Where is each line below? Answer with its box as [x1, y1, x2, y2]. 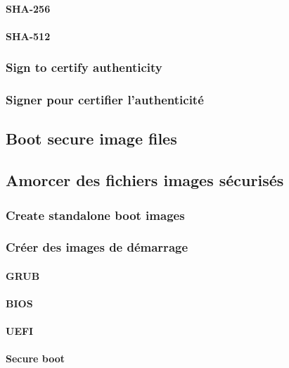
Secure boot [6, 351, 65, 366]
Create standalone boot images [6, 206, 185, 223]
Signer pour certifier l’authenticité [6, 91, 204, 109]
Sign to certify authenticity [6, 59, 162, 76]
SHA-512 [6, 28, 51, 43]
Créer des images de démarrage [6, 238, 188, 256]
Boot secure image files [6, 128, 177, 149]
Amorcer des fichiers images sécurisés [6, 169, 284, 191]
